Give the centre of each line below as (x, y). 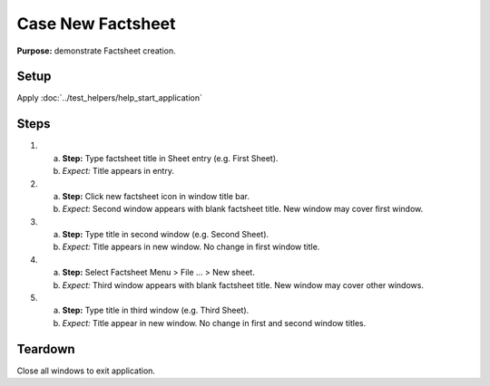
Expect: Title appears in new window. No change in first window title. (191, 247)
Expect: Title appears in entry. (118, 171)
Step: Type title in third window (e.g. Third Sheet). (156, 310)
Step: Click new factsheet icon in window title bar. (156, 196)
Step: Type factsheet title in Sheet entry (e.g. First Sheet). (170, 158)
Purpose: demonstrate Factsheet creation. (96, 51)
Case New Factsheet (96, 24)
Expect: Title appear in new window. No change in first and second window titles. (214, 323)
